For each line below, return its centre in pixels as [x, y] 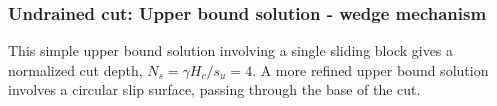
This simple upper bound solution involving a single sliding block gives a [231, 50]
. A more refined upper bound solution [370, 69]
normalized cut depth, [75, 69]
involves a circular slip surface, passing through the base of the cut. [214, 89]
